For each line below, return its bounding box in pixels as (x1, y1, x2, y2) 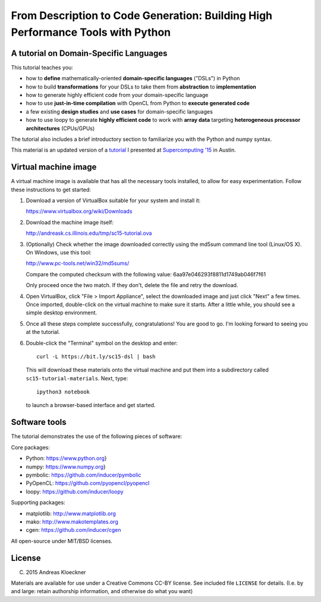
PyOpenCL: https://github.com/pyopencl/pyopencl (26, 480, 150, 487)
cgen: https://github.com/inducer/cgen (26, 527, 121, 534)
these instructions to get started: (11, 186, 92, 193)
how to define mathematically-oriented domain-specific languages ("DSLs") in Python (26, 75, 240, 82)
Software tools (11, 417, 67, 427)
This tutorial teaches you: (11, 64, 74, 71)
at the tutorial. (26, 329, 61, 336)
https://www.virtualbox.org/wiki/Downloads (26, 208, 133, 215)
